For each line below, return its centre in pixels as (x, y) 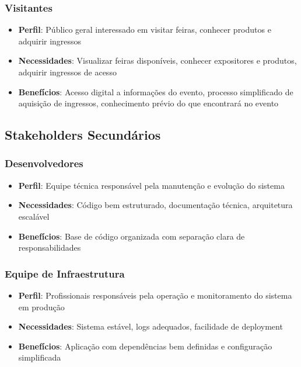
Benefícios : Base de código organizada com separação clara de (132, 236)
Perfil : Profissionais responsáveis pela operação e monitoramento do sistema (155, 295)
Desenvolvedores (44, 163)
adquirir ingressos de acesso (67, 72)
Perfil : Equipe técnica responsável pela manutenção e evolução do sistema (151, 185)
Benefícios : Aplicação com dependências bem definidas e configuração (145, 346)
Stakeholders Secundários (83, 135)
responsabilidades (50, 247)
